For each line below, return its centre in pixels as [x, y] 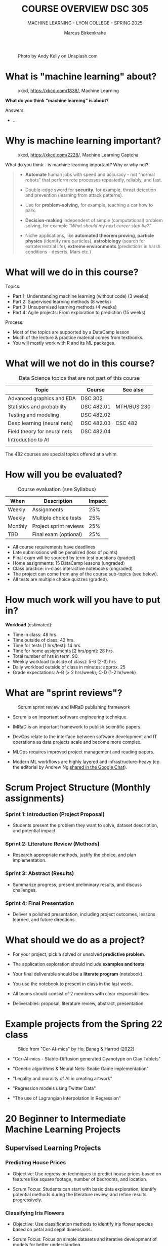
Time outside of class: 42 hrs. [44, 640]
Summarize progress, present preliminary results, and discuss [77, 885]
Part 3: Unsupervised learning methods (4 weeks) [65, 307]
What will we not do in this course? [80, 363]
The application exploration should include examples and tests [78, 964]
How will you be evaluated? [64, 475]
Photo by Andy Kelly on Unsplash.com [58, 56]
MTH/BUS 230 [133, 406]
